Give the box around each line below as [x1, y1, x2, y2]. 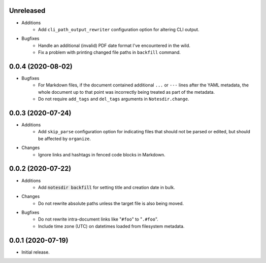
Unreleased [9, 6, 46, 15]
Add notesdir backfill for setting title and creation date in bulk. [38, 184, 175, 190]
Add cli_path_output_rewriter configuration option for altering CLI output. [38, 26, 199, 32]
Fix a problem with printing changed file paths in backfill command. [38, 49, 181, 55]
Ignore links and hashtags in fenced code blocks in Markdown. [38, 151, 166, 157]
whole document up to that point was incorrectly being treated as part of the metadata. [38, 89, 215, 95]
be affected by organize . [38, 136, 91, 142]
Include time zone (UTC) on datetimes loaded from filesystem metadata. [38, 223, 185, 229]
